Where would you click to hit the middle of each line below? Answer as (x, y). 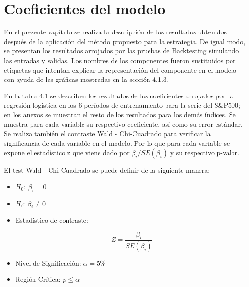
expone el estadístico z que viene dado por (67, 152)
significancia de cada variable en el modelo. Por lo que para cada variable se (117, 143)
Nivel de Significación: (48, 263)
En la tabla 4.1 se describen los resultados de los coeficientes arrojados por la (119, 95)
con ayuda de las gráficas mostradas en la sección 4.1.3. (86, 79)
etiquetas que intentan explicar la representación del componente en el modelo (120, 70)
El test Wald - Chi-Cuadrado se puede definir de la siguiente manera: (107, 170)
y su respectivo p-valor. (205, 152)
